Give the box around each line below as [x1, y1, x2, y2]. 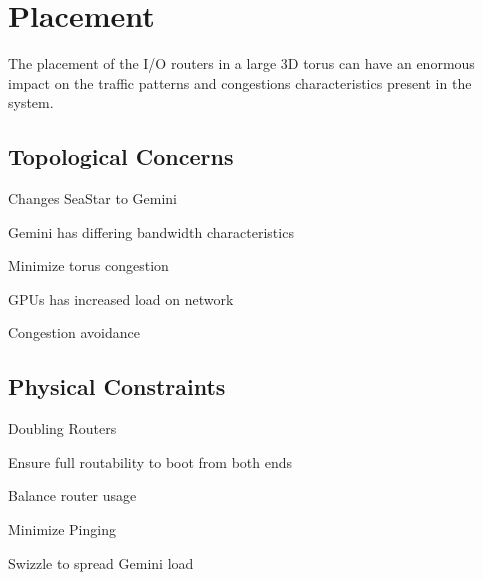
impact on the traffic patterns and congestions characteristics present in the [8, 72, 472, 93]
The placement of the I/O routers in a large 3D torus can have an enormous [8, 53, 475, 74]
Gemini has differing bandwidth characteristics [8, 221, 294, 242]
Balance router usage [8, 485, 137, 506]
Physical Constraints [8, 371, 226, 402]
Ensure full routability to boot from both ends [8, 451, 293, 472]
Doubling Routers [8, 418, 117, 439]
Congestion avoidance [8, 322, 140, 343]
